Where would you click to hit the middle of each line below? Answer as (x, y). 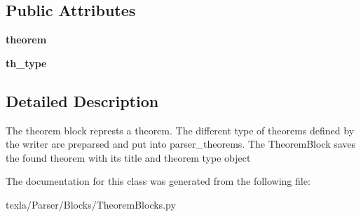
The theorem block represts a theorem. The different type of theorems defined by (180, 130)
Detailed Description (82, 100)
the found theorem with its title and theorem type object (128, 157)
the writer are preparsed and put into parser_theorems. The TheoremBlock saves (181, 144)
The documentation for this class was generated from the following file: (158, 181)
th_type (26, 63)
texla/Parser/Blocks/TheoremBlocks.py (91, 204)
